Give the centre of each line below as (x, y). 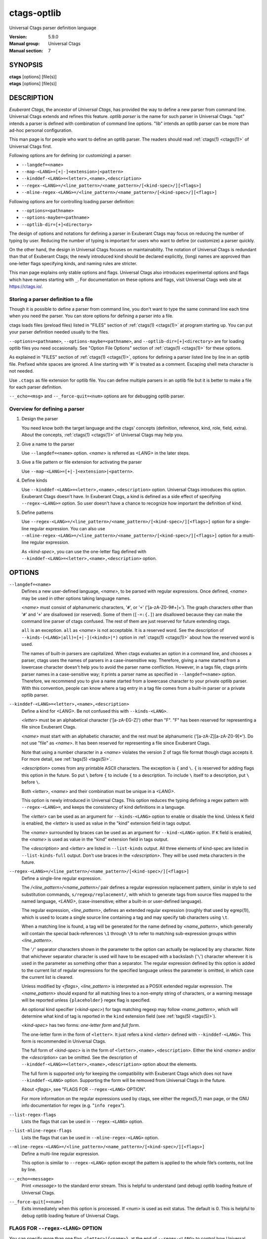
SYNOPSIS (26, 65)
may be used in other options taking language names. (76, 598)
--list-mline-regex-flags (41, 1131)
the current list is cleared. (47, 977)
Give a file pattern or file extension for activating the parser (82, 462)
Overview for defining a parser (47, 409)
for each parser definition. (36, 387)
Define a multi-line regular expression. (61, 1154)
